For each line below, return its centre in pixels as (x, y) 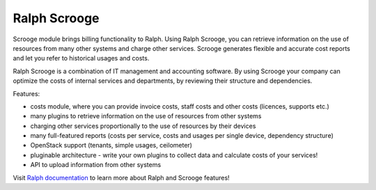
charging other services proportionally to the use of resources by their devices (143, 126)
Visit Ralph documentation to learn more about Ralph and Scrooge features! (121, 177)
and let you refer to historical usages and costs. (81, 58)
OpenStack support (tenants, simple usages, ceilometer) (111, 145)
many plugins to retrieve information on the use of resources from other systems (146, 116)
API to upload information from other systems (96, 165)
